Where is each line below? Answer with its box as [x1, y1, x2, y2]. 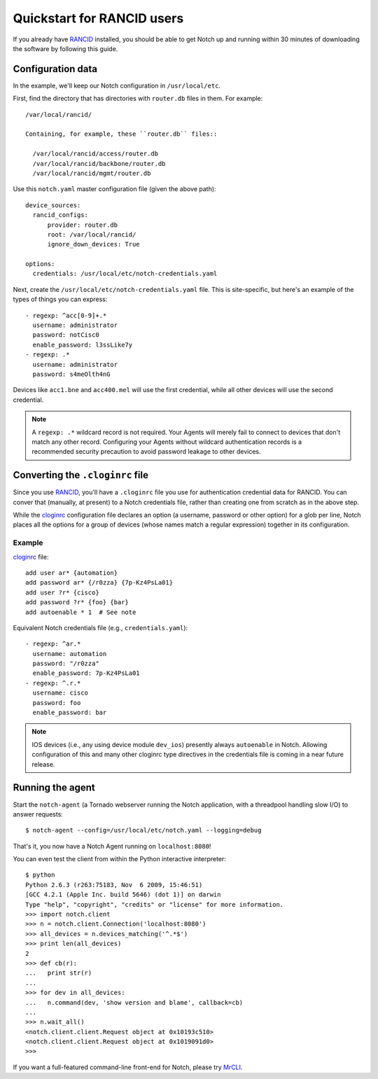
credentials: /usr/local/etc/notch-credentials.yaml [32, 270, 218, 278]
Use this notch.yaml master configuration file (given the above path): [13, 185, 216, 193]
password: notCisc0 [32, 331, 99, 339]
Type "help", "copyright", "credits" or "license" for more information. [25, 900, 284, 908]
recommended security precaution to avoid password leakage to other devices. [31, 447, 262, 456]
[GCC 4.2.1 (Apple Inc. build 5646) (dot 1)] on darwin [25, 891, 221, 899]
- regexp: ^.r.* [25, 679, 81, 687]
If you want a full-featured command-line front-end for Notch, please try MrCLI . [13, 1063, 243, 1071]
